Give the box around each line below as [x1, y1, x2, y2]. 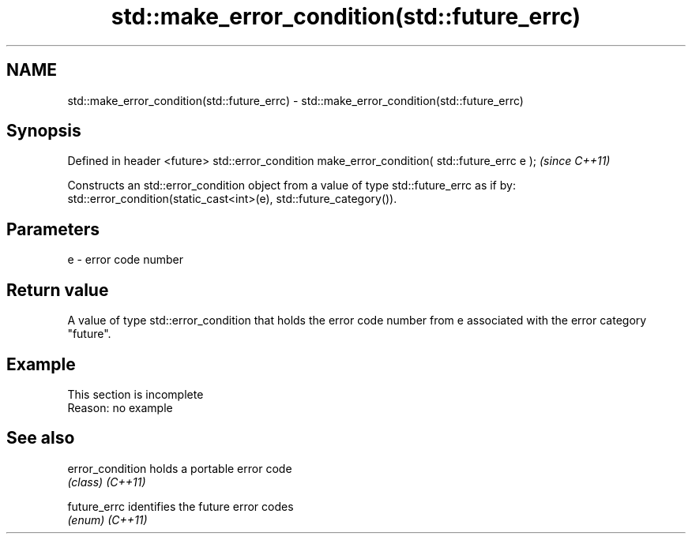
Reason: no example [67, 400, 173, 414]
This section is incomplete [67, 387, 204, 401]
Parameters [6, 219, 100, 239]
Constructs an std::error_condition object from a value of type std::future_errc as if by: [67, 178, 516, 193]
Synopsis [6, 121, 81, 141]
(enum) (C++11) [67, 512, 148, 527]
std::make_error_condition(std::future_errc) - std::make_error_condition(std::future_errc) [67, 93, 524, 107]
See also [6, 428, 75, 448]
